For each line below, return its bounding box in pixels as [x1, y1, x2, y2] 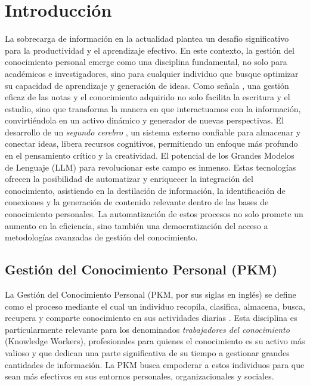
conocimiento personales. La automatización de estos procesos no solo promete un [5, 208, 303, 220]
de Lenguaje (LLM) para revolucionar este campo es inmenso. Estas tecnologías [5, 160, 296, 173]
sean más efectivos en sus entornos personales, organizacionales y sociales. [5, 370, 274, 382]
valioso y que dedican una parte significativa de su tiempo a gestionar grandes [5, 346, 290, 359]
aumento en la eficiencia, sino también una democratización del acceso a [5, 219, 268, 231]
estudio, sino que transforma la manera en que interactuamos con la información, [5, 102, 301, 115]
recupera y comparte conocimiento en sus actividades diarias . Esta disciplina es [5, 311, 297, 324]
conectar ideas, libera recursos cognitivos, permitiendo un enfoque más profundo [5, 137, 298, 150]
